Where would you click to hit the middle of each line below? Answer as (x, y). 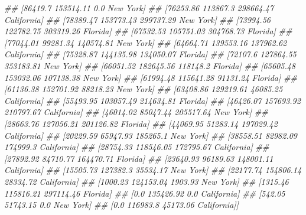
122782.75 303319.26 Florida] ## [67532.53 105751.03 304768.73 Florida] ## (148, 31)
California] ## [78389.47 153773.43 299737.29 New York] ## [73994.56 (137, 19)
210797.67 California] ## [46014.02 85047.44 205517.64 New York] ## (136, 112)
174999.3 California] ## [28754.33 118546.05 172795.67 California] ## (137, 147)
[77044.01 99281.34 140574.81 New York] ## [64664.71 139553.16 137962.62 (146, 42)
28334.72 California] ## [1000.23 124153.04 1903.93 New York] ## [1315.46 (147, 181)
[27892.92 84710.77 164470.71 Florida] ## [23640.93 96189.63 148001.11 (139, 158)
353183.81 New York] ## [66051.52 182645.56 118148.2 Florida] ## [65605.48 (150, 65)
